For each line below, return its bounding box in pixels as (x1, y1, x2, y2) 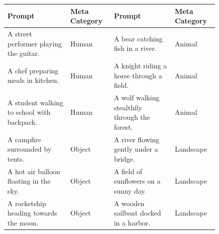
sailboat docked (113, 208, 161, 218)
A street (7, 28, 32, 38)
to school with (7, 107, 51, 117)
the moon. (7, 217, 38, 228)
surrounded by (7, 144, 52, 154)
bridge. (113, 153, 135, 164)
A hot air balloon (7, 166, 60, 176)
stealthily (113, 102, 142, 112)
